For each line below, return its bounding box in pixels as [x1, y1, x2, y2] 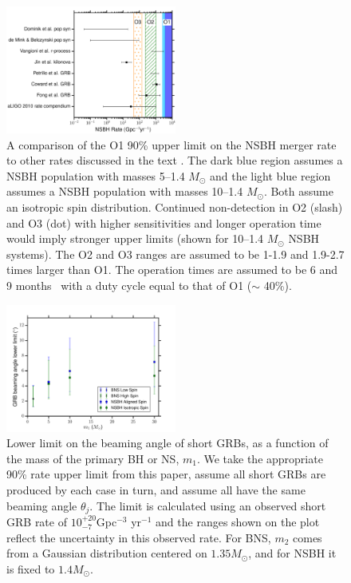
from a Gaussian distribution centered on [6, 545, 207, 561]
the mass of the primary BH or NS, [6, 450, 179, 466]
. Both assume [263, 183, 333, 200]
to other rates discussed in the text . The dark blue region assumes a [6, 152, 343, 169]
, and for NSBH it [248, 545, 337, 561]
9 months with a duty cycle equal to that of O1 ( [6, 276, 252, 293]
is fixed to [6, 560, 55, 577]
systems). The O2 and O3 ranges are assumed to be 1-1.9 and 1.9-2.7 [6, 245, 345, 262]
